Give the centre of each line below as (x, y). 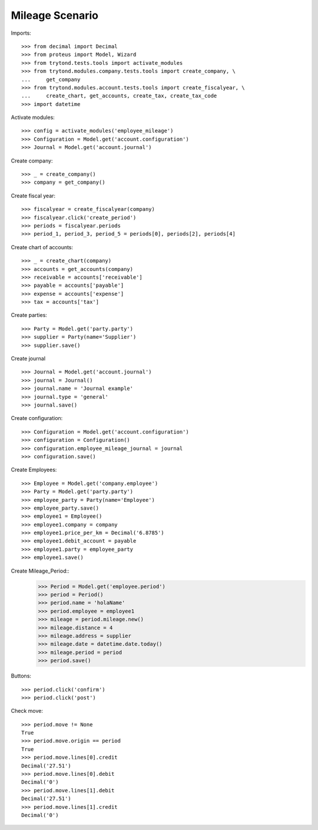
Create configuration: (37, 418)
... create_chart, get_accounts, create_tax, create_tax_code (119, 96)
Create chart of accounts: (42, 247)
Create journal (28, 359)
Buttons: (21, 676)
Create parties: (29, 315)
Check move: (27, 711)
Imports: (21, 33)
